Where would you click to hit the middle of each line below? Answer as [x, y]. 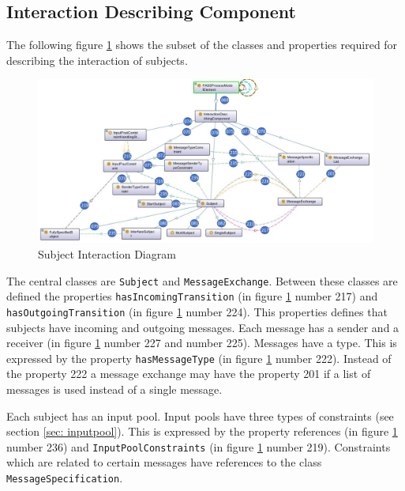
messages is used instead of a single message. [114, 389]
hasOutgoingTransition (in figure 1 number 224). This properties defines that [197, 311]
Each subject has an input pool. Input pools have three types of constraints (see [200, 415]
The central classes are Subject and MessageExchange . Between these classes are [202, 280]
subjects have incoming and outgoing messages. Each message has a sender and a [203, 327]
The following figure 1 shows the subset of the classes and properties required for [202, 45]
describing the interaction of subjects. [97, 60]
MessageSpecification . [65, 478]
